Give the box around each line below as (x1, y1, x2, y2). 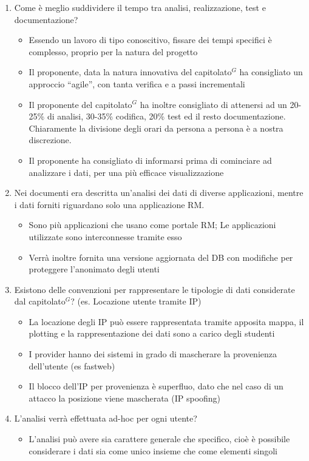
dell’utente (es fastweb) (29, 359, 115, 372)
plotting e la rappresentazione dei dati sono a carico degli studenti (29, 327, 275, 340)
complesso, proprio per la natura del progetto (29, 45, 198, 58)
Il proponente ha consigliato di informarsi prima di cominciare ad (29, 153, 272, 166)
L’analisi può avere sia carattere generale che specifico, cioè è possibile (29, 432, 290, 445)
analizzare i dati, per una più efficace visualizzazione (29, 166, 224, 178)
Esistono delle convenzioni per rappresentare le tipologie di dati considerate (14, 283, 295, 295)
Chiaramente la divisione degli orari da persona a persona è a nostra (29, 121, 284, 134)
